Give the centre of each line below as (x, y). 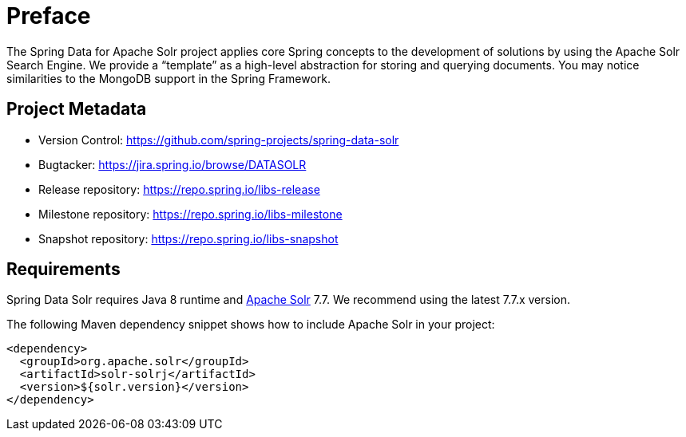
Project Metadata (77, 109)
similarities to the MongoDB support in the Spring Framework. (169, 78)
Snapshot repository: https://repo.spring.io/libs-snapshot (188, 238)
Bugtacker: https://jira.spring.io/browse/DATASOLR (172, 164)
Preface (49, 16)
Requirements (63, 270)
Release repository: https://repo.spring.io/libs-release (179, 189)
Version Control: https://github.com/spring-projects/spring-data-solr (219, 140)
